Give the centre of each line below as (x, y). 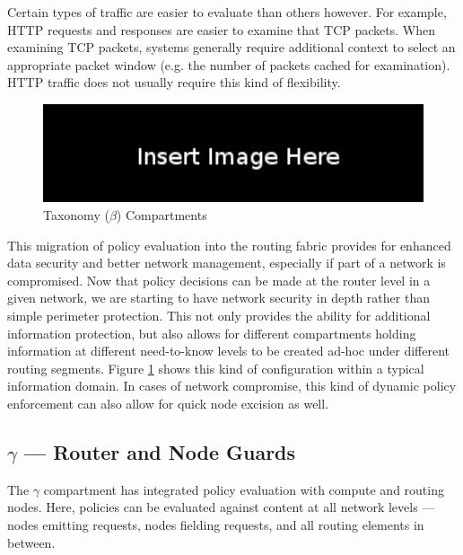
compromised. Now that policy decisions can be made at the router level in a (219, 280)
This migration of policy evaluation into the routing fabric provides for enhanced (229, 245)
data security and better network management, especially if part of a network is (227, 263)
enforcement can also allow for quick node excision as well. (168, 403)
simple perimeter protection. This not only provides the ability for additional (219, 316)
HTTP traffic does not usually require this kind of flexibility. (174, 82)
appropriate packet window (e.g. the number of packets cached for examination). (229, 64)
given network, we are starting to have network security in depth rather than (218, 298)
